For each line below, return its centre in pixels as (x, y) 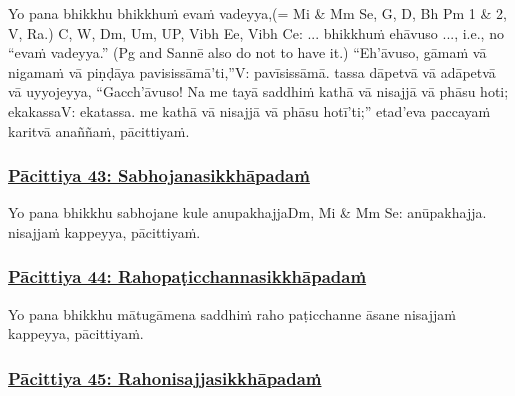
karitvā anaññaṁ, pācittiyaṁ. (99, 130)
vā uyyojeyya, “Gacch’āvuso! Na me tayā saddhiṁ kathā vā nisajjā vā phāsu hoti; (258, 91)
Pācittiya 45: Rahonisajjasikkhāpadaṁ (165, 377)
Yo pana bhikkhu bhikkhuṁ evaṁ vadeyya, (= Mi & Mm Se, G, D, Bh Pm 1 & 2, (257, 13)
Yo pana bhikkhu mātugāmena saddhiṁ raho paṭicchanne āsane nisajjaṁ (232, 313)
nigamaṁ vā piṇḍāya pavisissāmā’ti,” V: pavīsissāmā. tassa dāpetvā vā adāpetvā (252, 71)
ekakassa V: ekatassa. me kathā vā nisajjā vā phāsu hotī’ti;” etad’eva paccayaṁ (249, 110)
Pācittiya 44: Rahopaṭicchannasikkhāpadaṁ (187, 276)
